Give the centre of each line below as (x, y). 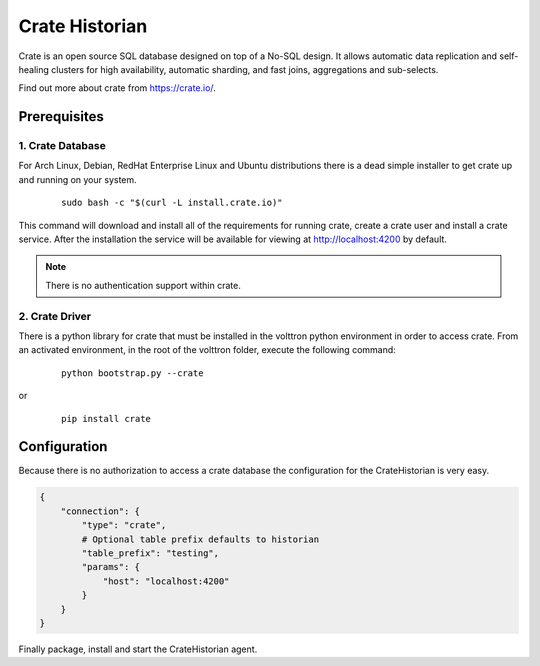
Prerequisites (61, 116)
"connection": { (100, 511)
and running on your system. (77, 179)
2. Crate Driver (55, 316)
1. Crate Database (62, 146)
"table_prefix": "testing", (150, 553)
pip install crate (106, 418)
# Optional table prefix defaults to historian (200, 539)
